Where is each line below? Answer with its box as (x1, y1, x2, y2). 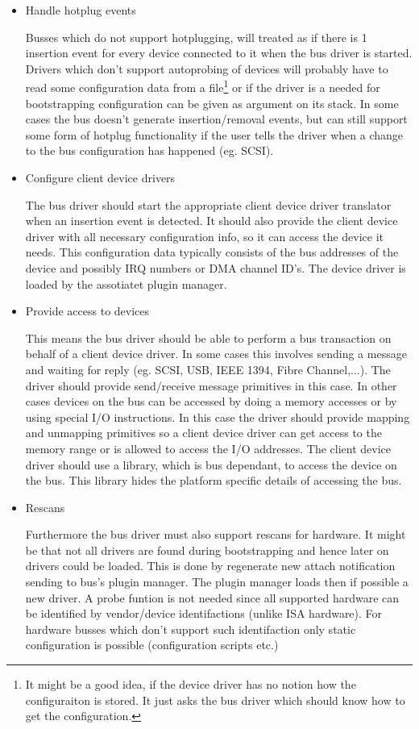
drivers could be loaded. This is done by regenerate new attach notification (25, 557, 396, 574)
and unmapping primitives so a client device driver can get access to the (25, 424, 382, 441)
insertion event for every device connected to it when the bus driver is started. (25, 44, 413, 61)
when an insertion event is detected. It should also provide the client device (25, 212, 398, 229)
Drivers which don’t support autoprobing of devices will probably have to (25, 60, 388, 77)
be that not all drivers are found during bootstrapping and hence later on (25, 541, 389, 558)
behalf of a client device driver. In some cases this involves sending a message (25, 345, 407, 362)
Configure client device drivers (25, 169, 176, 185)
